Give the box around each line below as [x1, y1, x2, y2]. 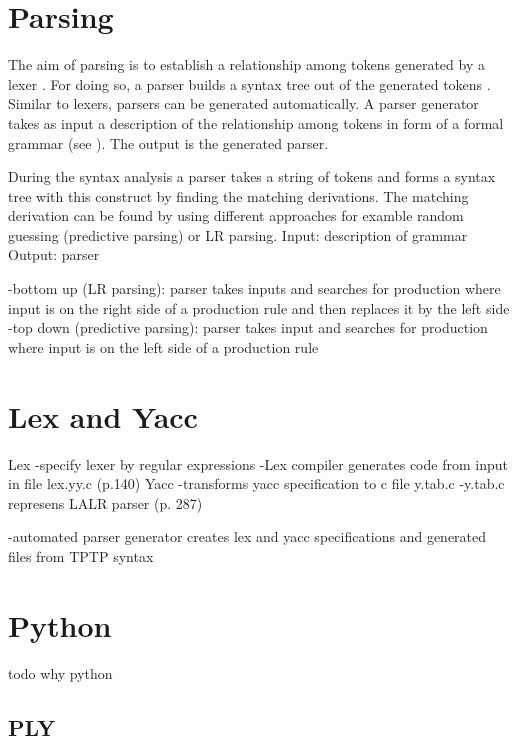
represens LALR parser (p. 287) [8, 492, 203, 513]
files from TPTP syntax [8, 545, 154, 566]
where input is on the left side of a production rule [8, 336, 319, 357]
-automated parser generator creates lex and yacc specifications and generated [8, 526, 487, 547]
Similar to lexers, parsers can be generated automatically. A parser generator [8, 93, 479, 114]
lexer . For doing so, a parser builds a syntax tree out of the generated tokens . [8, 73, 491, 94]
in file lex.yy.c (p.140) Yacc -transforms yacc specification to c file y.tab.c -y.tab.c [8, 473, 505, 494]
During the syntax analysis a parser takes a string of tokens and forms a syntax [8, 166, 496, 187]
